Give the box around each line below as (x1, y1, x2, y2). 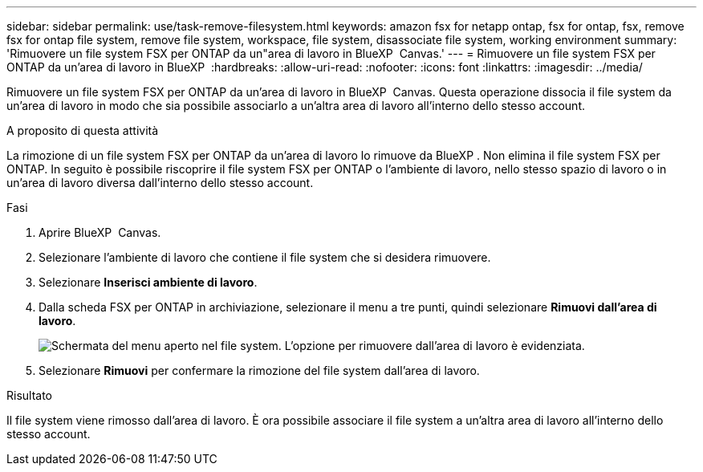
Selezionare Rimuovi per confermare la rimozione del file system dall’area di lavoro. (39, 364, 480, 377)
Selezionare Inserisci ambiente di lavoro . (39, 275, 258, 289)
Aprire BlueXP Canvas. (39, 226, 161, 239)
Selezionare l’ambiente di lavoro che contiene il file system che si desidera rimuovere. (39, 250, 491, 264)
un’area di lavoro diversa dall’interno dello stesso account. (6, 176, 314, 189)
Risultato (6, 389, 53, 402)
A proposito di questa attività (6, 124, 159, 137)
